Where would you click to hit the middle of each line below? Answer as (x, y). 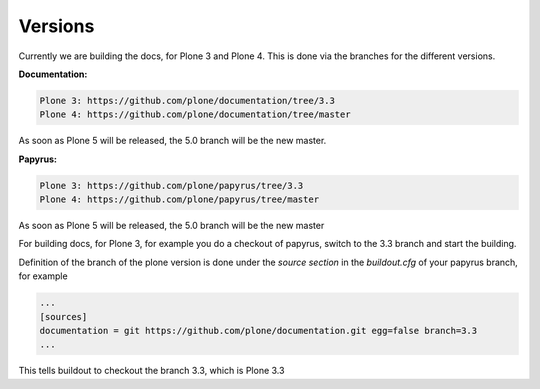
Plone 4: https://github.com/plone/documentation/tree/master (195, 114)
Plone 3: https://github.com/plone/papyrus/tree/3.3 (171, 185)
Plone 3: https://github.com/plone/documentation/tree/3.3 (187, 100)
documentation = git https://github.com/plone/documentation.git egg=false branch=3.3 (258, 330)
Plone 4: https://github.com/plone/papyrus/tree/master (179, 199)
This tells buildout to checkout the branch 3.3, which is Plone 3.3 (151, 371)
